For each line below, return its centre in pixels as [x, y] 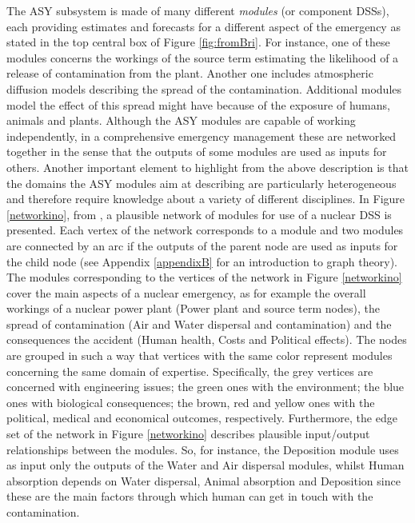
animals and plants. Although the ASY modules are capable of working [181, 120]
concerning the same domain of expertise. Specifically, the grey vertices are [190, 371]
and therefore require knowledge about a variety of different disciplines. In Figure [206, 199]
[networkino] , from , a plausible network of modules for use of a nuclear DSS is [199, 214]
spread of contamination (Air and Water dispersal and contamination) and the [199, 323]
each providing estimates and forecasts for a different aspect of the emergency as [204, 26]
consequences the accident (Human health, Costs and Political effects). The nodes [207, 339]
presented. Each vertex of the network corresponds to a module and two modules [205, 230]
